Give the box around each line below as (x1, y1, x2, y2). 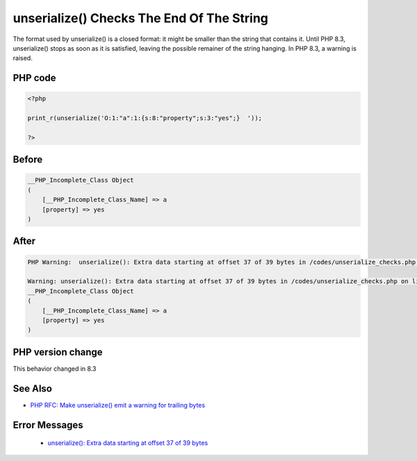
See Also (13, 383, 52, 394)
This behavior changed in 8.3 (13, 364, 97, 373)
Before (13, 153, 43, 166)
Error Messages (13, 419, 83, 430)
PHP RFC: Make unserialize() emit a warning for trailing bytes (30, 401, 205, 409)
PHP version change (13, 346, 104, 358)
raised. (13, 54, 33, 62)
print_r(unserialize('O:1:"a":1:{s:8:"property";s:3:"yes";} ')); (27, 115, 263, 122)
